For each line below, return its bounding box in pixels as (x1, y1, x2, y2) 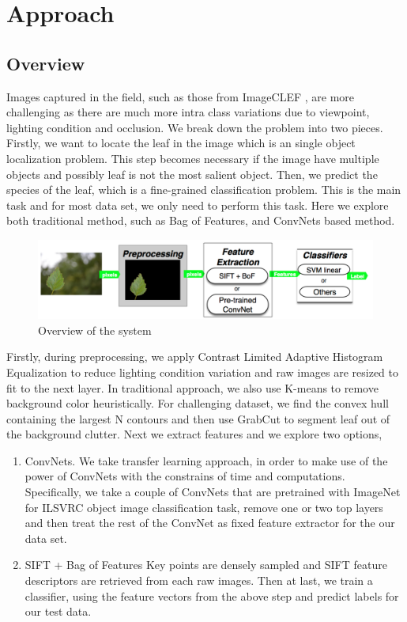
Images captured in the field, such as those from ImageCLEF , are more (6, 88, 355, 104)
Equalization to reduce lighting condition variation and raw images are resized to (6, 363, 399, 380)
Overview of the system (38, 321, 152, 338)
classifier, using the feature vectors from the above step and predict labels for (24, 587, 399, 604)
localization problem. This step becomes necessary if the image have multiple (6, 150, 379, 166)
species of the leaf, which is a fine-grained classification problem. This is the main (6, 181, 401, 198)
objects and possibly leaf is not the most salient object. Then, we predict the (6, 165, 378, 182)
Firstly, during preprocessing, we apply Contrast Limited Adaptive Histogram (6, 348, 383, 365)
